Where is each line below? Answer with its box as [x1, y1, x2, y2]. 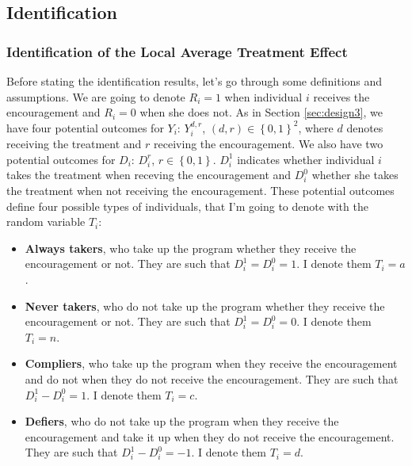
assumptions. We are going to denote [6, 88, 185, 105]
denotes [346, 119, 383, 136]
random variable [6, 213, 86, 230]
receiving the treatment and [6, 136, 142, 152]
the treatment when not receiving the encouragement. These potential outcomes [6, 181, 395, 198]
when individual [224, 88, 303, 105]
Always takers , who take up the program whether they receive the [25, 239, 357, 256]
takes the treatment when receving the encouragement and [6, 166, 292, 183]
